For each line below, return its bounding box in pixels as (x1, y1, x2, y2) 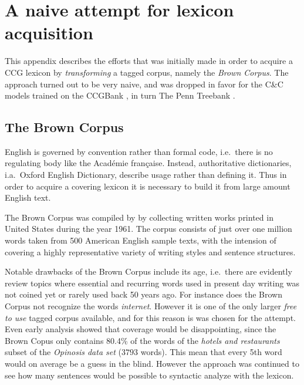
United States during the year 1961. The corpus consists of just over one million (5, 222, 292, 235)
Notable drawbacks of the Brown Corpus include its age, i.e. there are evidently (5, 265, 292, 278)
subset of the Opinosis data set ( (5, 346, 122, 358)
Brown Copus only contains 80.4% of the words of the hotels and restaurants (5, 334, 280, 346)
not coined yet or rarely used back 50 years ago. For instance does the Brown (5, 288, 283, 300)
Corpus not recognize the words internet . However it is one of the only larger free (5, 300, 297, 312)
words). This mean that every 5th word (140, 346, 282, 358)
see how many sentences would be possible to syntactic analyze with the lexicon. (5, 369, 294, 381)
